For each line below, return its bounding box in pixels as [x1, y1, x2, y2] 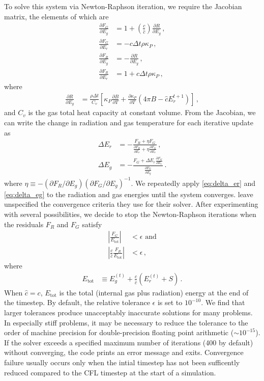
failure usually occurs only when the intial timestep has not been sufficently [4, 357, 240, 367]
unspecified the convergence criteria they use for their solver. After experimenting [4, 199, 258, 209]
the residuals [4, 219, 44, 229]
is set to [157, 297, 183, 308]
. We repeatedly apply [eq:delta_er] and [131, 177, 256, 188]
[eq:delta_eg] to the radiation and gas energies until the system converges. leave [4, 188, 253, 199]
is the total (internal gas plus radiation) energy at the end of [59, 287, 249, 297]
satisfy [82, 219, 102, 229]
